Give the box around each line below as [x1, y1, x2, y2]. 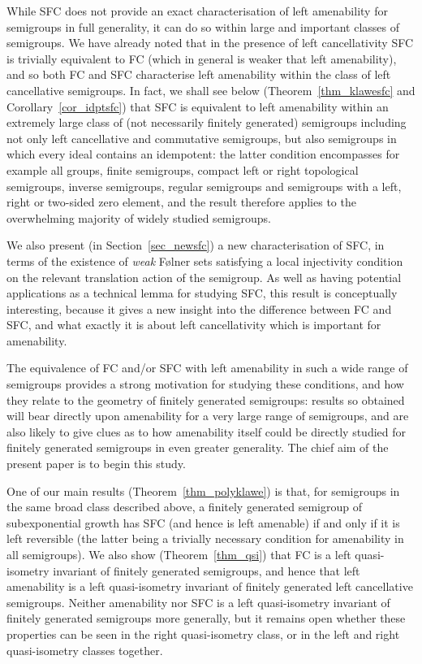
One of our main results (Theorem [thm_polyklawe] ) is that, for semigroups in [6, 482, 400, 499]
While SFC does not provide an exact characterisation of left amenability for [6, 2, 388, 19]
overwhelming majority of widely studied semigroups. [6, 209, 271, 226]
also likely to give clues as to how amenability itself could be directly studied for [6, 423, 406, 440]
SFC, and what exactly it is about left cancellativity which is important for [6, 316, 381, 333]
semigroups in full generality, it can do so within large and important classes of [6, 18, 400, 35]
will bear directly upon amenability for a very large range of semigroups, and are [6, 407, 409, 424]
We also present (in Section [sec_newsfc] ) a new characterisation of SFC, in [6, 237, 385, 254]
